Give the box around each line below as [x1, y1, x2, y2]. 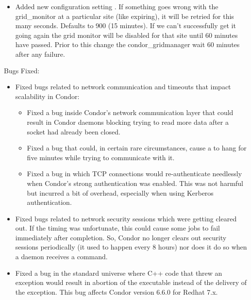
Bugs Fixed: [4, 65, 40, 75]
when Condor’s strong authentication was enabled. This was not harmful [27, 178, 244, 188]
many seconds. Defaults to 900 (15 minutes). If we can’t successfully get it [15, 20, 236, 31]
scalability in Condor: [15, 91, 80, 101]
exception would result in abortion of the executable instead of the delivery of [15, 277, 247, 287]
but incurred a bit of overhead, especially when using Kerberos [27, 187, 214, 198]
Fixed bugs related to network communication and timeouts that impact [15, 82, 231, 92]
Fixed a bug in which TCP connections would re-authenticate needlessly [27, 168, 242, 179]
